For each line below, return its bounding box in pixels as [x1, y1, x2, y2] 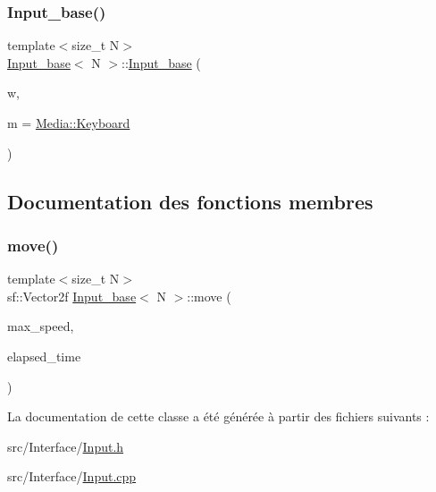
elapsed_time [7, 346, 81, 365]
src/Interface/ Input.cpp [7, 467, 137, 486]
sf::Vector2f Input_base [7, 286, 137, 305]
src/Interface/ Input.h [7, 437, 124, 455]
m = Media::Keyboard [7, 114, 130, 131]
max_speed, [7, 317, 74, 335]
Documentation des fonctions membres [7, 187, 373, 215]
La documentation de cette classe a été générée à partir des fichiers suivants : [7, 407, 430, 426]
